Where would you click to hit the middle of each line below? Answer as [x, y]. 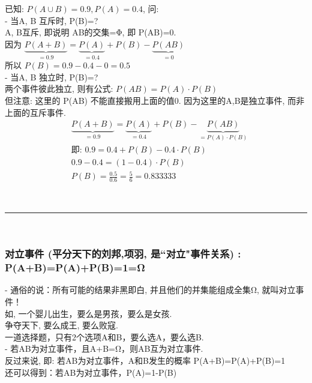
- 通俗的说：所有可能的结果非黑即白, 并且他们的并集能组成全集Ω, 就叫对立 [150, 290]
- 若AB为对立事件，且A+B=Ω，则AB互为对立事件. [104, 348]
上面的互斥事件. [35, 112]
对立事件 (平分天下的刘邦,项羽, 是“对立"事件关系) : [123, 254]
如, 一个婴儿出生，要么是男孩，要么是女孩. [88, 313]
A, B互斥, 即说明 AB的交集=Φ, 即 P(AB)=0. [91, 32]
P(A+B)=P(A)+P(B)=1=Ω [75, 267]
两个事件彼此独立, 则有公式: [59, 89]
